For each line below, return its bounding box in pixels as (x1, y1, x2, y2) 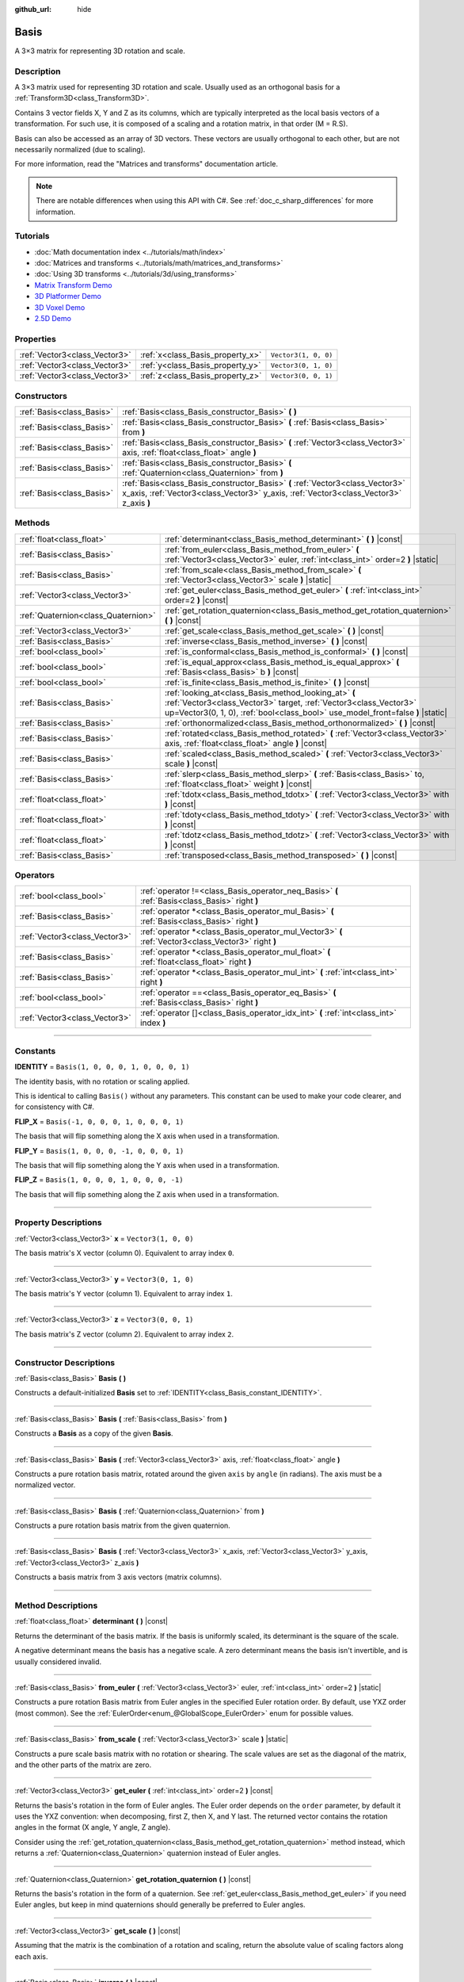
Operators (14, 870, 55, 881)
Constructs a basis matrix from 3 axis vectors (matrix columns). (14, 1572, 222, 1582)
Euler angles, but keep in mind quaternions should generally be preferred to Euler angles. (14, 1900, 306, 1910)
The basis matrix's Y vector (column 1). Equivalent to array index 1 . (14, 1289, 233, 1299)
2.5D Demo (34, 314, 71, 323)
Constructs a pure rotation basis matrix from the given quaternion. (14, 1521, 231, 1530)
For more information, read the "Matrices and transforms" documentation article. (14, 159, 279, 169)
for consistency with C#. (14, 1102, 95, 1112)
